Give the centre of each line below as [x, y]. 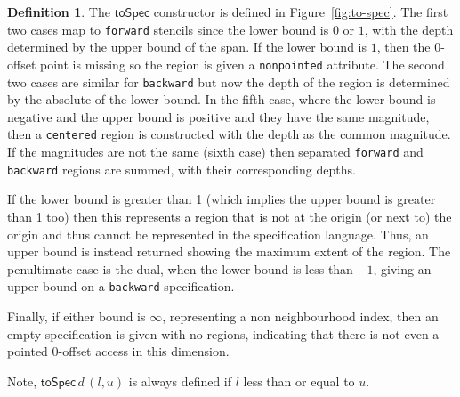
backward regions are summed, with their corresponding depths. [182, 169]
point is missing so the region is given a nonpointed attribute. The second [242, 64]
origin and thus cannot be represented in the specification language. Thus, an [218, 234]
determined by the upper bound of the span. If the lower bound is [187, 47]
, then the [404, 47]
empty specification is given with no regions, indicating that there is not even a [223, 333]
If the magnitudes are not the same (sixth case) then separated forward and [215, 151]
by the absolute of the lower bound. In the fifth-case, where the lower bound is [222, 99]
